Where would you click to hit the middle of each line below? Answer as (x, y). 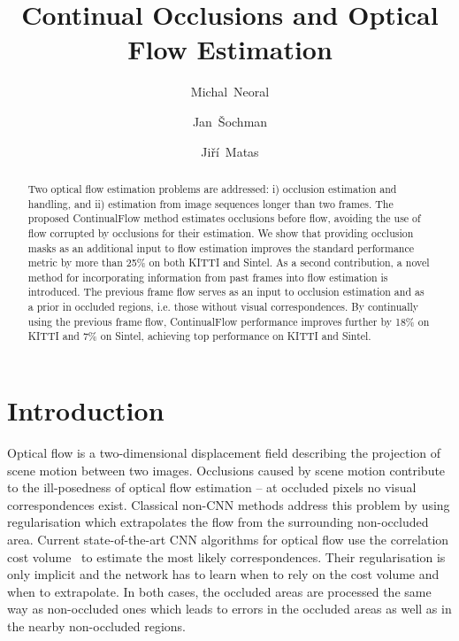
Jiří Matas (230, 151)
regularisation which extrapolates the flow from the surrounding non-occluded (218, 522)
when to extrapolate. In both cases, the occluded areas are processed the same (219, 591)
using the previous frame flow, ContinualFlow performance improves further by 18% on (229, 321)
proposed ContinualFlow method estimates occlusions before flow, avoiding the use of (224, 218)
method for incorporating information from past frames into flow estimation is (208, 277)
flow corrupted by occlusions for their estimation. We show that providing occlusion (221, 232)
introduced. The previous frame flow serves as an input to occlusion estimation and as (226, 292)
